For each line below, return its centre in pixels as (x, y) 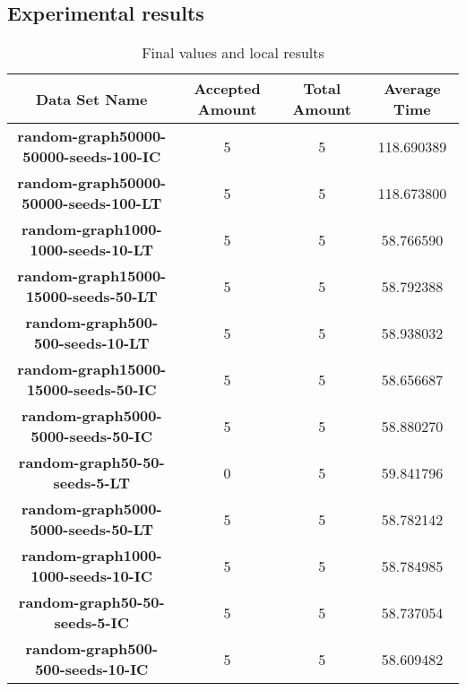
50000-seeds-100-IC (92, 157)
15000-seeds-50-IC (91, 390)
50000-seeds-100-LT (92, 203)
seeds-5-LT (91, 483)
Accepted (227, 89)
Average (412, 89)
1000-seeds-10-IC (91, 576)
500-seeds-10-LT (92, 343)
